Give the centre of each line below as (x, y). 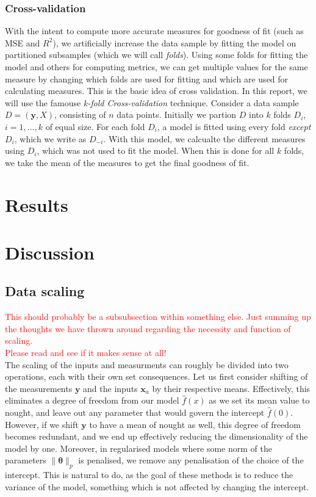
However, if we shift (42, 424)
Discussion (50, 252)
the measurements (39, 388)
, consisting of (80, 114)
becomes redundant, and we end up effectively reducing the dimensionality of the (156, 436)
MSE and (23, 42)
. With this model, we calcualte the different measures (204, 138)
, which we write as (50, 138)
